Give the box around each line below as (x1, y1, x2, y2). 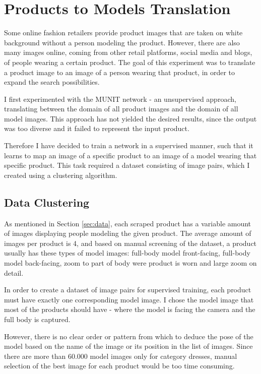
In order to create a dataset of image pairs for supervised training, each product (4, 284, 251, 295)
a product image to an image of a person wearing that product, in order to (4, 67, 235, 77)
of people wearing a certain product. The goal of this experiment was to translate (4, 56, 255, 67)
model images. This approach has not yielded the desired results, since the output (4, 113, 257, 123)
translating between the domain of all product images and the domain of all (4, 103, 238, 114)
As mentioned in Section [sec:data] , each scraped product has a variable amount (4, 218, 251, 228)
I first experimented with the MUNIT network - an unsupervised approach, (4, 93, 236, 104)
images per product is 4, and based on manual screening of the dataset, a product (4, 237, 257, 248)
